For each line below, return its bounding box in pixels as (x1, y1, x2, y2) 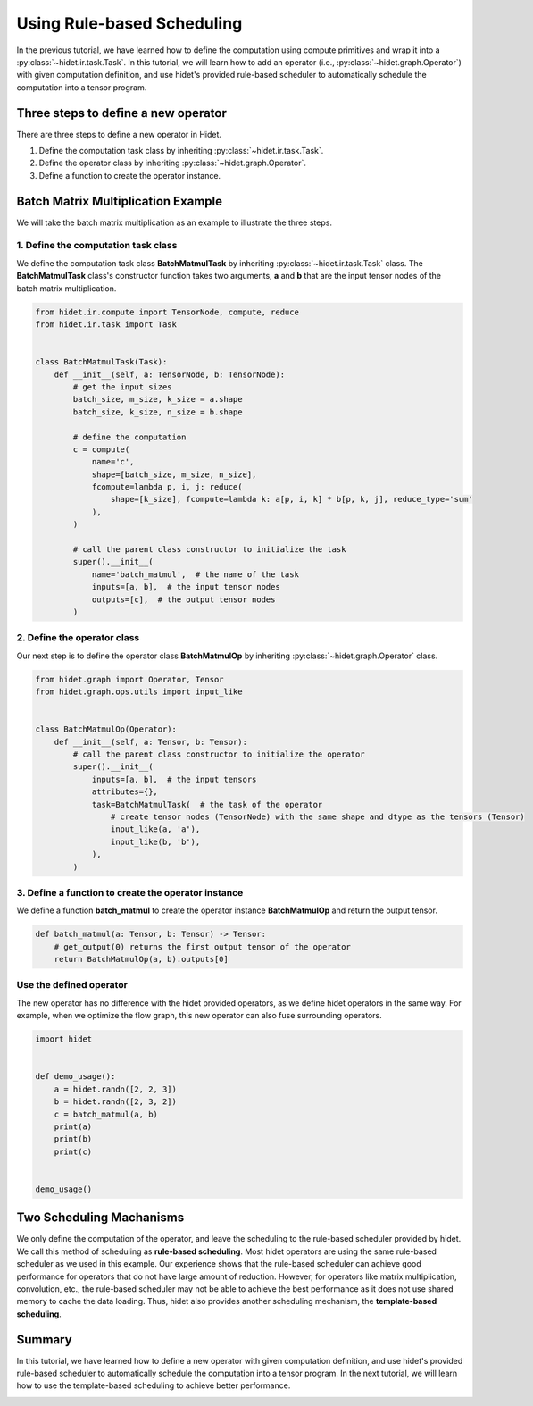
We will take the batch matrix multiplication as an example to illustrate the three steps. (16, 217, 332, 228)
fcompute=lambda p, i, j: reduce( (91, 482, 243, 492)
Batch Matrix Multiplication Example (16, 193, 223, 209)
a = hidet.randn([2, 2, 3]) (54, 1084, 178, 1094)
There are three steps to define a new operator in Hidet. (16, 129, 222, 139)
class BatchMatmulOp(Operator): (35, 724, 178, 734)
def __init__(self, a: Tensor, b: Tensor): (54, 737, 247, 747)
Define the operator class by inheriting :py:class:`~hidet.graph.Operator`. (38, 157, 307, 169)
